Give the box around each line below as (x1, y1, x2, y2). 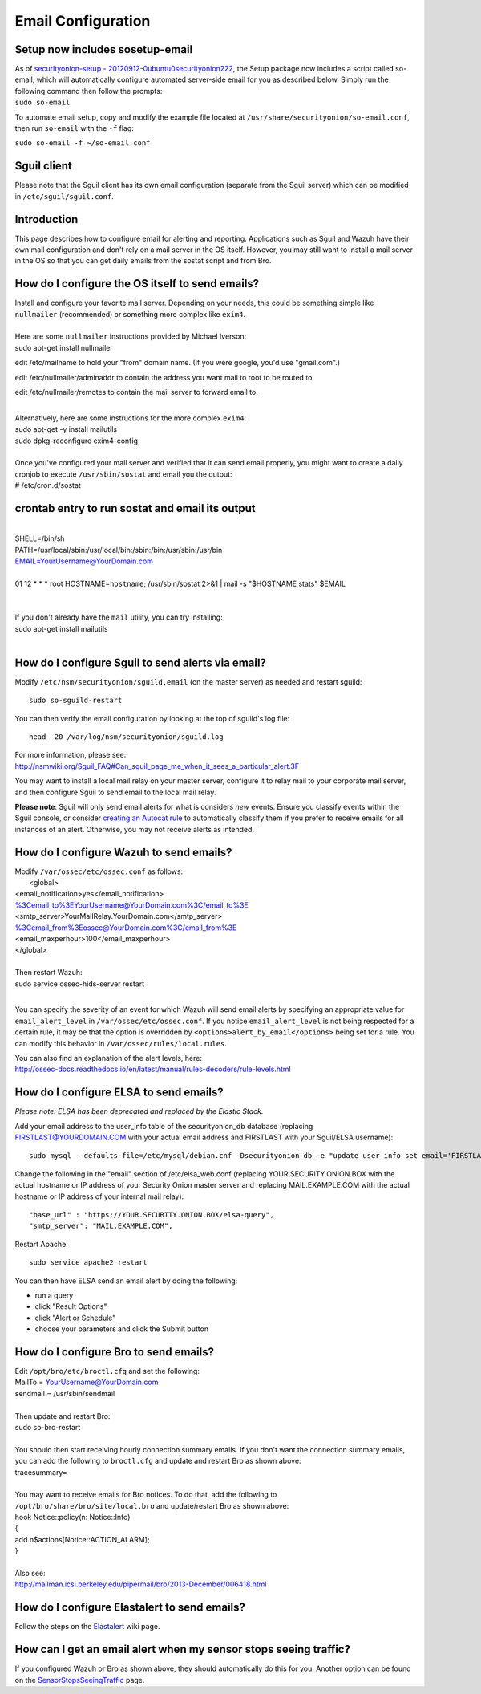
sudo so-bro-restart (14, 1422, 81, 1432)
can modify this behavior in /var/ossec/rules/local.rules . (14, 1038, 228, 1048)
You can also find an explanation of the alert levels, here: (14, 1053, 203, 1062)
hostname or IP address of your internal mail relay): (14, 1192, 184, 1201)
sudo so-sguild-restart (29, 696, 123, 705)
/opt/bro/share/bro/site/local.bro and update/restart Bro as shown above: (14, 1501, 289, 1510)
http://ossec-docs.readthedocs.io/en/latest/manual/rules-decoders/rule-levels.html (14, 1064, 292, 1074)
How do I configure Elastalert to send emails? (14, 1601, 246, 1615)
